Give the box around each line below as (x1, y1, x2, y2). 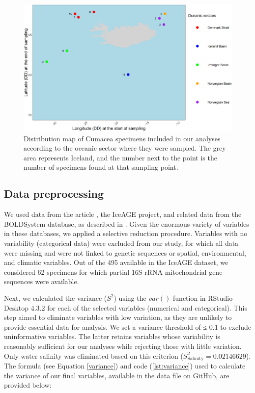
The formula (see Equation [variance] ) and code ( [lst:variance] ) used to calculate (4, 361, 246, 371)
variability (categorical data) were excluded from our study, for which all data (4, 237, 239, 248)
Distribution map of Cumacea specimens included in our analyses (24, 133, 221, 143)
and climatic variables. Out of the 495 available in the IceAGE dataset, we (4, 257, 228, 267)
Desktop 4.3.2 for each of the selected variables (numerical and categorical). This (4, 302, 247, 313)
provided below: (4, 380, 52, 390)
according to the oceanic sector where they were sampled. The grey (24, 143, 226, 153)
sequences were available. (4, 276, 79, 287)
